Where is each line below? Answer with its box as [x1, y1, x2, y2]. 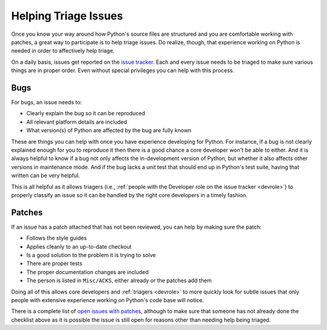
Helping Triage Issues [11, 9, 124, 22]
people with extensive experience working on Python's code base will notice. [11, 296, 204, 303]
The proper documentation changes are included [26, 268, 149, 275]
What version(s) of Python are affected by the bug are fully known [26, 127, 192, 134]
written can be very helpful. [11, 172, 80, 179]
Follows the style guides [26, 234, 87, 242]
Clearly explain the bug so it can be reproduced [26, 110, 145, 117]
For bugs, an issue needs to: [11, 99, 82, 106]
